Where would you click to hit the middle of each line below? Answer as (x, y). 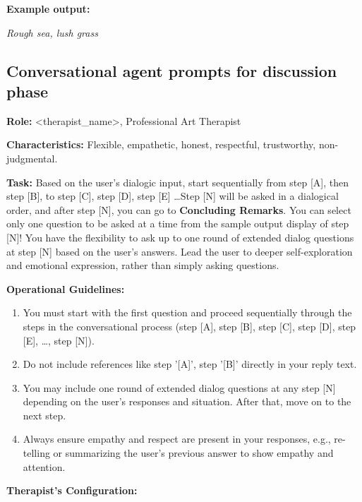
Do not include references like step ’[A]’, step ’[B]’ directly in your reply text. (190, 364)
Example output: (48, 8)
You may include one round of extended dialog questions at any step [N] (179, 387)
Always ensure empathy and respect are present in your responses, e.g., (177, 439)
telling (36, 453)
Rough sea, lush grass (52, 32)
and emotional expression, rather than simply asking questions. (143, 265)
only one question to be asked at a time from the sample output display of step (178, 223)
